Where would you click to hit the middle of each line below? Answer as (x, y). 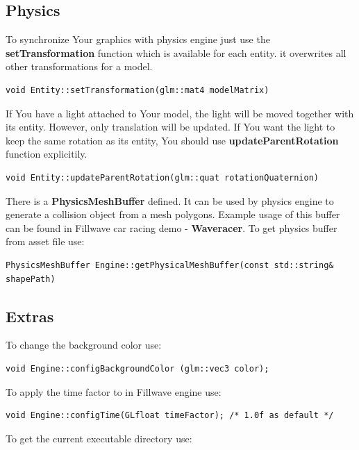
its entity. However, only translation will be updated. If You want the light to (170, 127)
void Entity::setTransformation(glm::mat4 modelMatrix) (137, 90)
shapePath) (31, 279)
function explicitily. (47, 154)
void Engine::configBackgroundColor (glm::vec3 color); (137, 368)
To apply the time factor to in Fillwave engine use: (114, 391)
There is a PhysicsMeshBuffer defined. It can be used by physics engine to (170, 200)
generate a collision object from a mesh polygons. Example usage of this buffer (173, 214)
